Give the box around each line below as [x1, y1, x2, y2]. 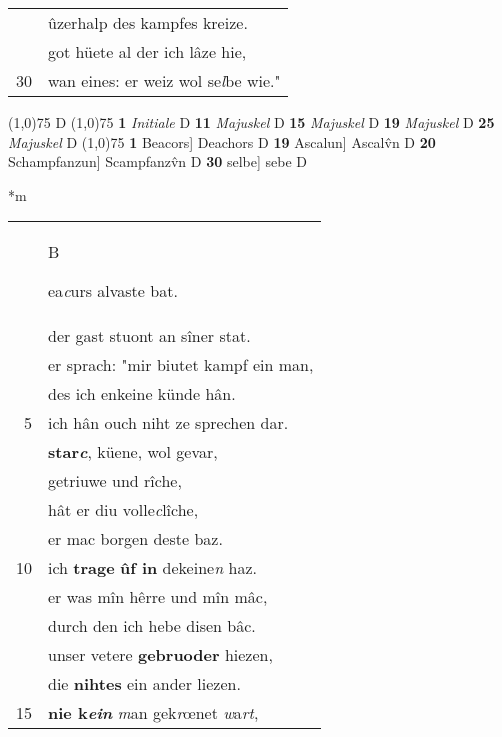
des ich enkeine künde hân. [48, 382, 236, 406]
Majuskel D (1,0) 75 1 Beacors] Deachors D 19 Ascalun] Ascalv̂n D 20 [8, 131, 436, 152]
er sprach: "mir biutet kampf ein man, [48, 353, 314, 377]
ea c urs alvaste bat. [48, 279, 178, 303]
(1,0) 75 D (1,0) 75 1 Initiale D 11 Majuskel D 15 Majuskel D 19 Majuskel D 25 [8, 112, 495, 132]
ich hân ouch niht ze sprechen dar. [48, 411, 289, 435]
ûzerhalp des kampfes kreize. [48, 11, 248, 34]
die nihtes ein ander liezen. [48, 672, 241, 696]
